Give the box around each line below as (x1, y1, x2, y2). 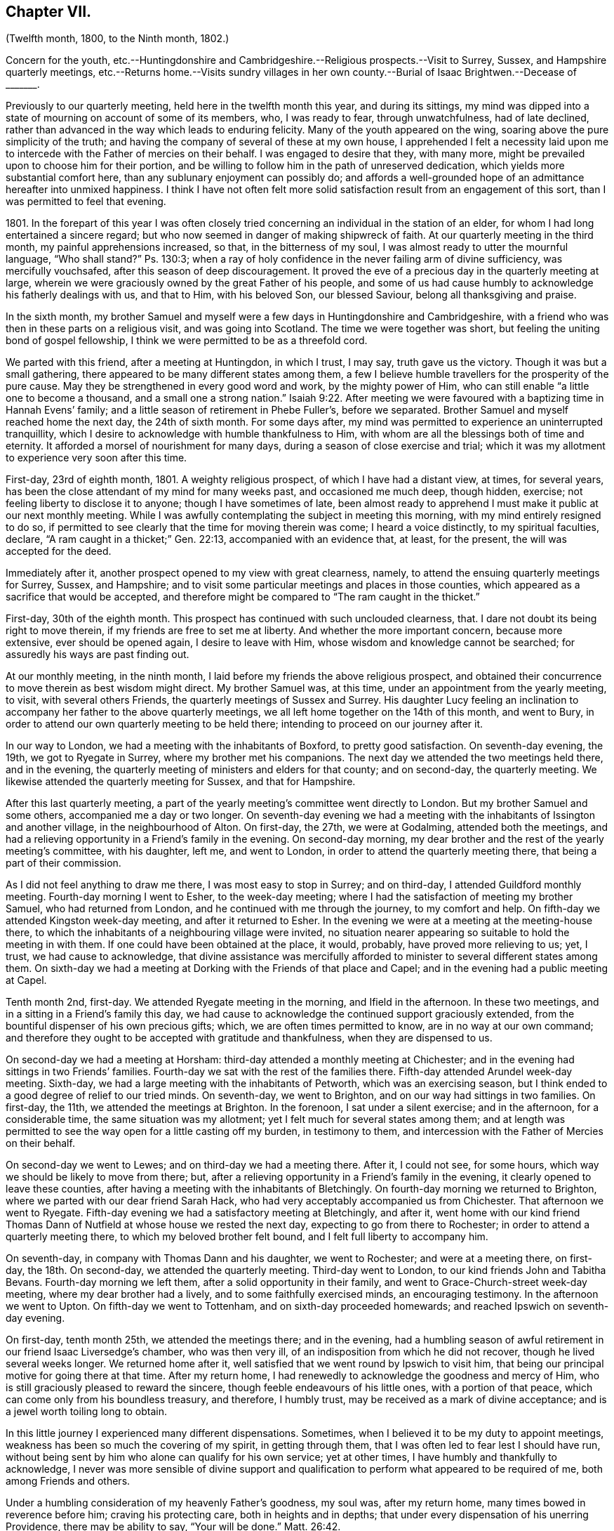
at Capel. (6, 974, 47, 987)
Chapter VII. (6, 3, 92, 20)
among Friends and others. (6, 1475, 131, 1487)
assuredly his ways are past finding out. (6, 648, 189, 661)
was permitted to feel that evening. (6, 195, 166, 208)
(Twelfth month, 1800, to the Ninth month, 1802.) (6, 32, 229, 45)
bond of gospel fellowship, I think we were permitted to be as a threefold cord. (6, 334, 368, 347)
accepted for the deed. (6, 545, 112, 558)
